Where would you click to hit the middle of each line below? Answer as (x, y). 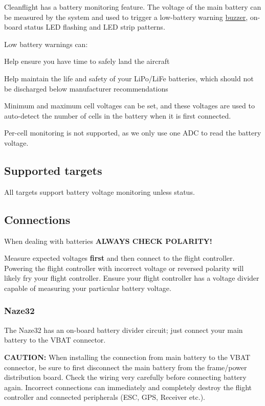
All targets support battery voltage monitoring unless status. (100, 191)
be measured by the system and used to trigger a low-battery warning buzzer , (126, 17)
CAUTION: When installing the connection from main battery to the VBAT (127, 357)
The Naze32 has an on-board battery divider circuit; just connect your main (124, 330)
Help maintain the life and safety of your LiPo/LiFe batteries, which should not (129, 78)
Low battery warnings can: (46, 44)
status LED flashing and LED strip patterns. (95, 27)
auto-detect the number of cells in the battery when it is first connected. (118, 115)
